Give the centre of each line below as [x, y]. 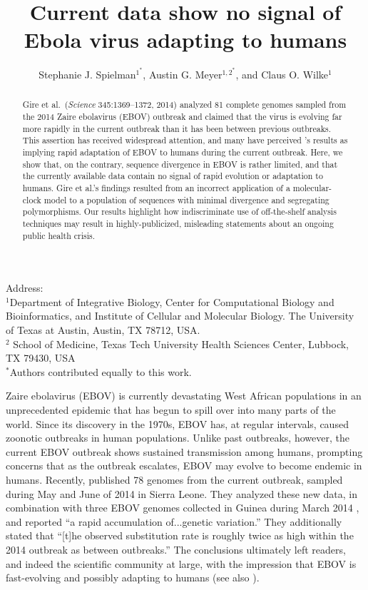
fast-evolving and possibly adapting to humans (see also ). [133, 578]
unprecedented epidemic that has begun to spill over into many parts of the [171, 409]
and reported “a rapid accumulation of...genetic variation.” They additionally [174, 521]
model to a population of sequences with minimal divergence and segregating [186, 199]
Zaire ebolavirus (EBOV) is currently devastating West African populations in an [184, 396]
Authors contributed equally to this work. [101, 371]
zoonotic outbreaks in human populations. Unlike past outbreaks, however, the [178, 438]
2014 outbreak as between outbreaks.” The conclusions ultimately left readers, [176, 549]
